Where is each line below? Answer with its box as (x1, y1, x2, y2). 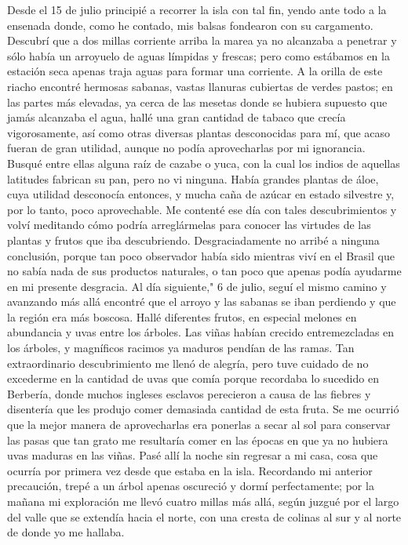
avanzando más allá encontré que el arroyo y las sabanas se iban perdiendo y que (7, 293, 396, 310)
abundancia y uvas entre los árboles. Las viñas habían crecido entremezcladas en (7, 324, 395, 340)
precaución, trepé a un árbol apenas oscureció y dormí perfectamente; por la (7, 478, 374, 494)
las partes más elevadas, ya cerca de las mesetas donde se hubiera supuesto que (7, 93, 388, 110)
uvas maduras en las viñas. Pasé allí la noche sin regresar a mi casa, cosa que (7, 447, 378, 463)
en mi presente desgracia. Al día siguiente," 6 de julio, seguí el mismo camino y (7, 278, 387, 294)
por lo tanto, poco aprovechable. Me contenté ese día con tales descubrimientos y (7, 201, 397, 217)
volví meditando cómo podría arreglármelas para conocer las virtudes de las (7, 216, 371, 233)
